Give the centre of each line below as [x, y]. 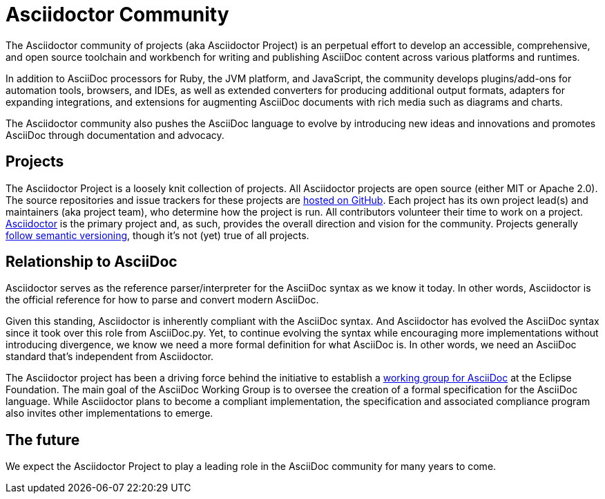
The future [43, 440]
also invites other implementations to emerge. [109, 413]
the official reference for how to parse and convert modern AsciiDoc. [162, 300]
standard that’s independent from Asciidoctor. [110, 357]
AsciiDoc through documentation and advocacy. [115, 135]
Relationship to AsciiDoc [92, 262]
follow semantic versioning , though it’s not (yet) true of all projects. [157, 235]
